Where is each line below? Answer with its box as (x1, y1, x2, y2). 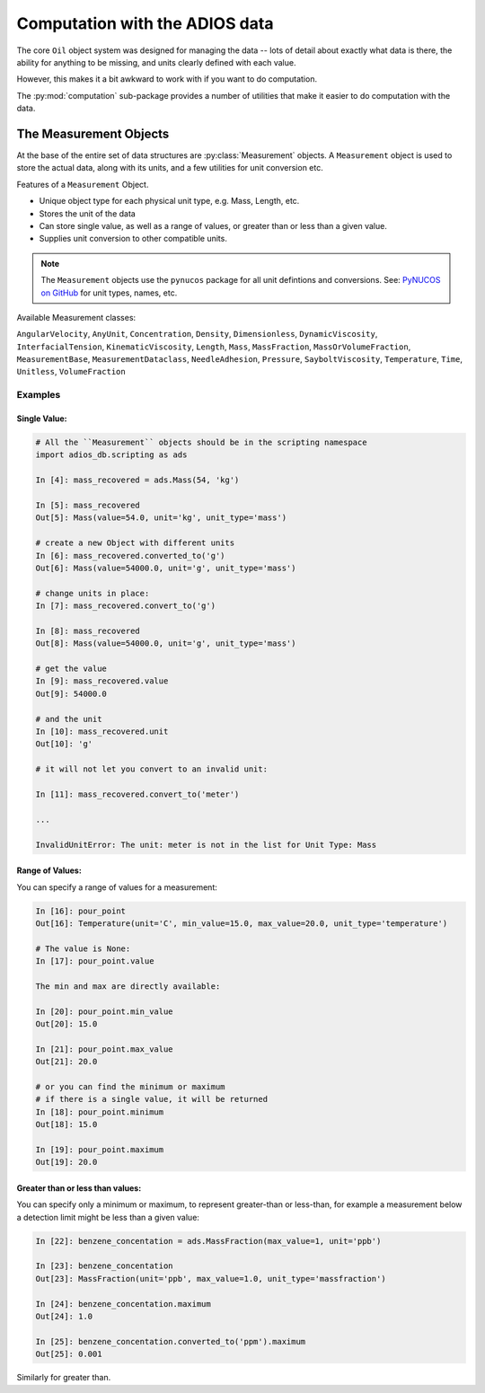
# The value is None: (35, 943, 131, 954)
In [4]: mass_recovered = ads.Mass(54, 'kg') (35, 475, 240, 485)
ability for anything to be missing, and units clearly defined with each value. (16, 57, 296, 67)
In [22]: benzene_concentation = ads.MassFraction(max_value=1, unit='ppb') (35, 1236, 382, 1246)
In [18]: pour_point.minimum (35, 1106, 164, 1117)
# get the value (35, 664, 108, 674)
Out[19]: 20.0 (35, 1157, 98, 1168)
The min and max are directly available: (35, 981, 221, 992)
